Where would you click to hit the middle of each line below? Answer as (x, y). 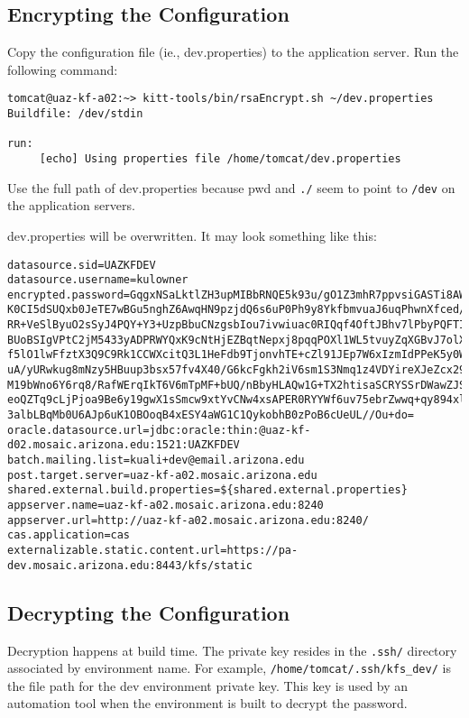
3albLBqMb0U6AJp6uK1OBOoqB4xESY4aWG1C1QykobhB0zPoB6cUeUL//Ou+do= (211, 415)
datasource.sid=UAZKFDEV (82, 265)
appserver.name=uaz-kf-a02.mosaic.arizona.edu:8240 (166, 506)
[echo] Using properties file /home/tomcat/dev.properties (220, 159)
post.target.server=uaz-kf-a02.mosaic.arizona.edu (162, 475)
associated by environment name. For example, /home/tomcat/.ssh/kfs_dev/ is (229, 668)
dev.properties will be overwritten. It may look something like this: (192, 235)
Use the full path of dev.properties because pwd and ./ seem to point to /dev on (231, 187)
